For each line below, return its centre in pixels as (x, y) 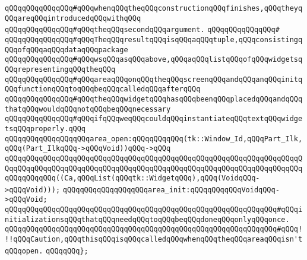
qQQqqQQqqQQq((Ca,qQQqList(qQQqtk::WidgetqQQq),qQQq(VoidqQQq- (132, 178)
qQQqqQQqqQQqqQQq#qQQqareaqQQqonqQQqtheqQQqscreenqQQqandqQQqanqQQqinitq (154, 79)
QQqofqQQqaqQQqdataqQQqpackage (67, 50)
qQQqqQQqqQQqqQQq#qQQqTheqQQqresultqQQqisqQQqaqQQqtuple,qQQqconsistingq (154, 39)
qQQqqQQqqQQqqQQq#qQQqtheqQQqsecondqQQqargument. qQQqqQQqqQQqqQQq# (142, 30)
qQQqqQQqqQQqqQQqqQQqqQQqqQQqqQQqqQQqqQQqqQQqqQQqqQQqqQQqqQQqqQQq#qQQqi (154, 210)
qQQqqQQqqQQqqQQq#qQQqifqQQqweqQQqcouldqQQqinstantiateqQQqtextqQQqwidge (154, 119)
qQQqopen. (24, 251)
